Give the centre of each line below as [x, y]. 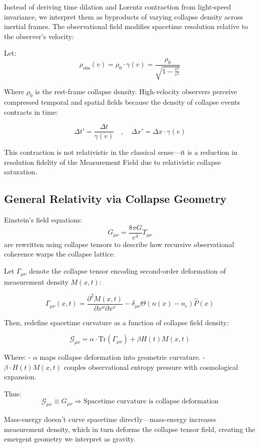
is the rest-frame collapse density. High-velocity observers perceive [136, 91]
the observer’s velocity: [39, 36]
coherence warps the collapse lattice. [60, 254]
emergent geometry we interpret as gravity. [70, 439]
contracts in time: [31, 111]
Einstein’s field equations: [43, 220]
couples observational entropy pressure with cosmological [151, 367]
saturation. [21, 172]
